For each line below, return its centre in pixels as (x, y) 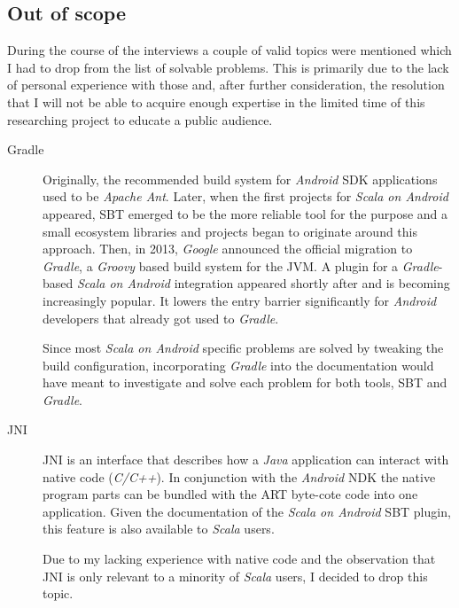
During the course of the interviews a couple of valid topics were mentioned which (229, 50)
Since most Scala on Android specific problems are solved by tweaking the (243, 348)
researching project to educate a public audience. (140, 119)
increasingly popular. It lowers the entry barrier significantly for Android (240, 300)
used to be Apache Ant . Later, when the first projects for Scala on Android (245, 196)
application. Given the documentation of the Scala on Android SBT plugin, (247, 511)
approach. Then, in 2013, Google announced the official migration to (228, 249)
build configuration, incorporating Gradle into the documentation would (238, 365)
